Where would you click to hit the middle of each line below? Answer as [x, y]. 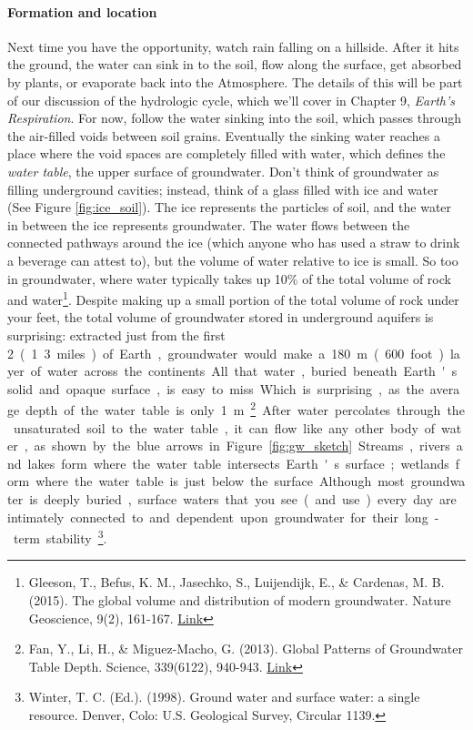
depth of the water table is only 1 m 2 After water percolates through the [245, 408]
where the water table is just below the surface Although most [220, 481]
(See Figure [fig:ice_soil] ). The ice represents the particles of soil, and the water [230, 207]
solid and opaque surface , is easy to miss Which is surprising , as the [216, 388]
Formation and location [82, 11]
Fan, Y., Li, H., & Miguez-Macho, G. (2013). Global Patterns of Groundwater [246, 649]
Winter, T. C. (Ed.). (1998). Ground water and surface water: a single [224, 697]
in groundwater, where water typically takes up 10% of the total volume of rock [229, 278]
